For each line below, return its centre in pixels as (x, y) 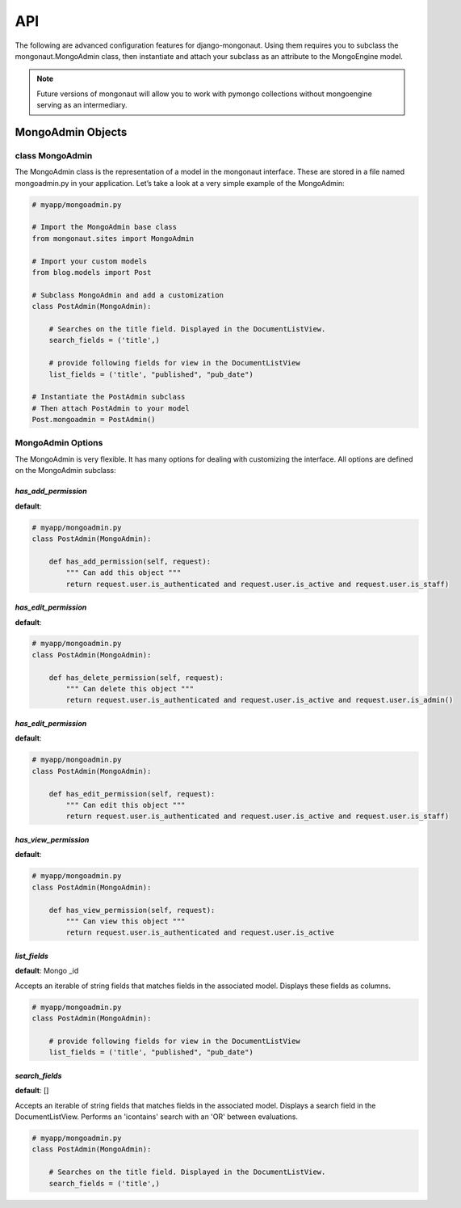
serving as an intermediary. (82, 105)
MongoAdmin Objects (71, 132)
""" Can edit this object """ (126, 805)
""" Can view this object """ (126, 921)
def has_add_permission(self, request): (130, 561)
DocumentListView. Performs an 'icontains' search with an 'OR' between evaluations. (157, 1117)
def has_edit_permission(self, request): (132, 794)
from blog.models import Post (92, 272)
